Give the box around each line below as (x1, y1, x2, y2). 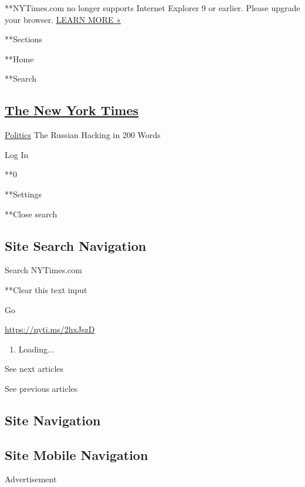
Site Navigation (5, 411, 101, 429)
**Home (5, 52, 34, 65)
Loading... (18, 342, 55, 355)
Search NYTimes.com (5, 264, 82, 276)
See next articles (5, 362, 64, 375)
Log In (5, 148, 29, 160)
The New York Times (5, 101, 139, 119)
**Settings (5, 187, 42, 200)
